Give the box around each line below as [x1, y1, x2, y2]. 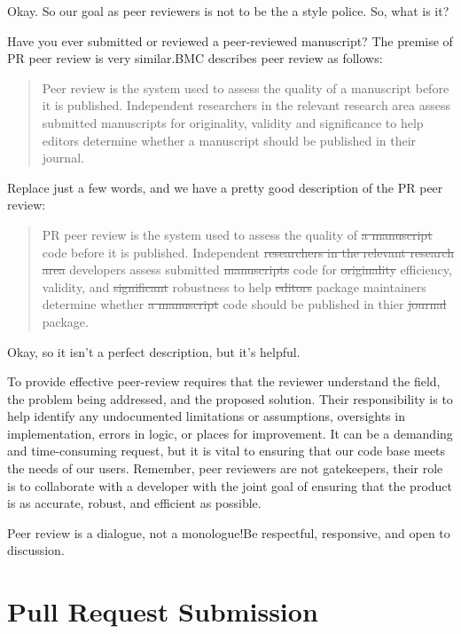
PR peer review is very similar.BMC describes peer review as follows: [7, 49, 383, 67]
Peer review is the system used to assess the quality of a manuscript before [42, 78, 449, 97]
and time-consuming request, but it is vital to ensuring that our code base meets [7, 441, 446, 460]
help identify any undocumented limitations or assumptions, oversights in [7, 407, 405, 425]
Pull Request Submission [7, 593, 318, 630]
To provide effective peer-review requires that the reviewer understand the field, [7, 372, 441, 391]
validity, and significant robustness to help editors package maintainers [42, 277, 426, 296]
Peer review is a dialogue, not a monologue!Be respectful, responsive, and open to [7, 523, 450, 542]
